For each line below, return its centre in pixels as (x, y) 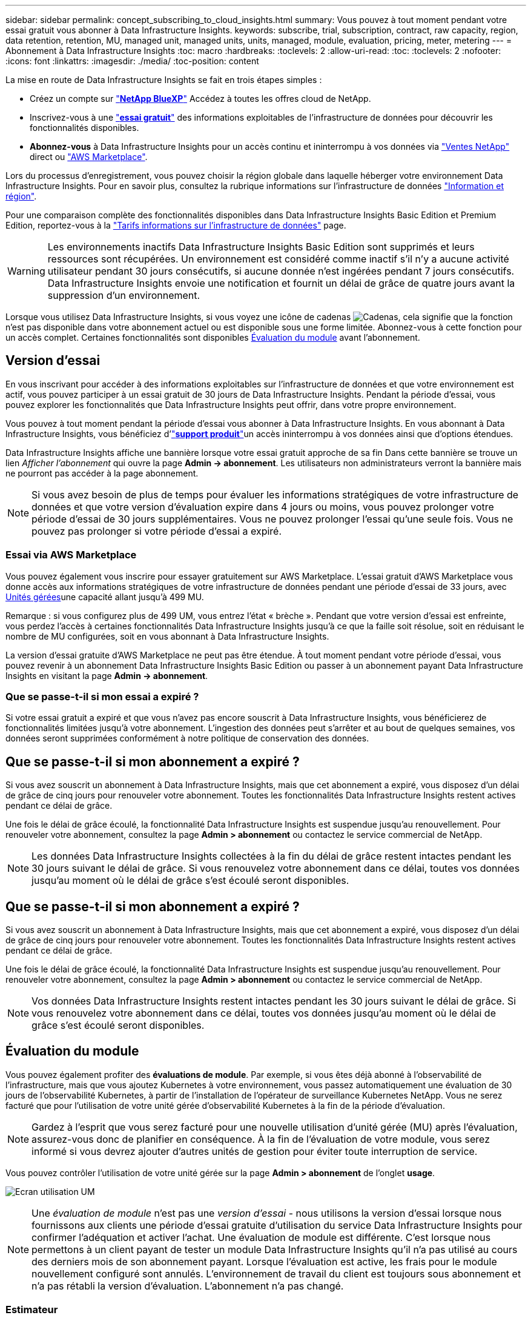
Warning (26, 271)
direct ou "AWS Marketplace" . (89, 157)
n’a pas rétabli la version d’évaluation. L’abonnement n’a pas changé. (188, 1286)
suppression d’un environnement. (124, 295)
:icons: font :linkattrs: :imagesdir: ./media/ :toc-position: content (132, 61)
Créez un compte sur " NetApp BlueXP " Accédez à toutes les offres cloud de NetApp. (200, 99)
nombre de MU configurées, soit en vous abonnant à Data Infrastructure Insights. (167, 636)
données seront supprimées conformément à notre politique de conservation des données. (187, 738)
